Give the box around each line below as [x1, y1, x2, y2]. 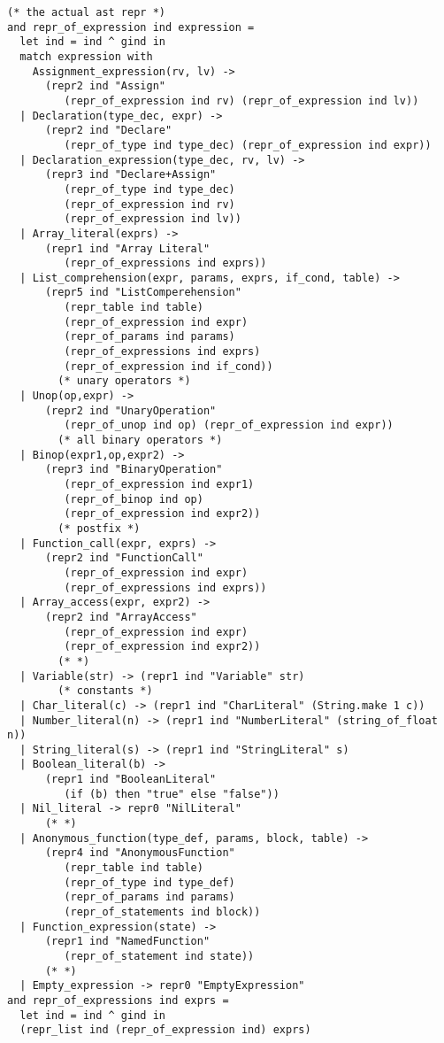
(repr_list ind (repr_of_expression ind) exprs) [19, 1024, 311, 1037]
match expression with [19, 50, 153, 63]
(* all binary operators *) [57, 434, 223, 447]
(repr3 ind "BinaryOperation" [44, 463, 223, 476]
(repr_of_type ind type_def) [64, 876, 235, 889]
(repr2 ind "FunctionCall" [44, 552, 203, 565]
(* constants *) [57, 684, 153, 698]
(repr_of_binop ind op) [64, 492, 203, 506]
